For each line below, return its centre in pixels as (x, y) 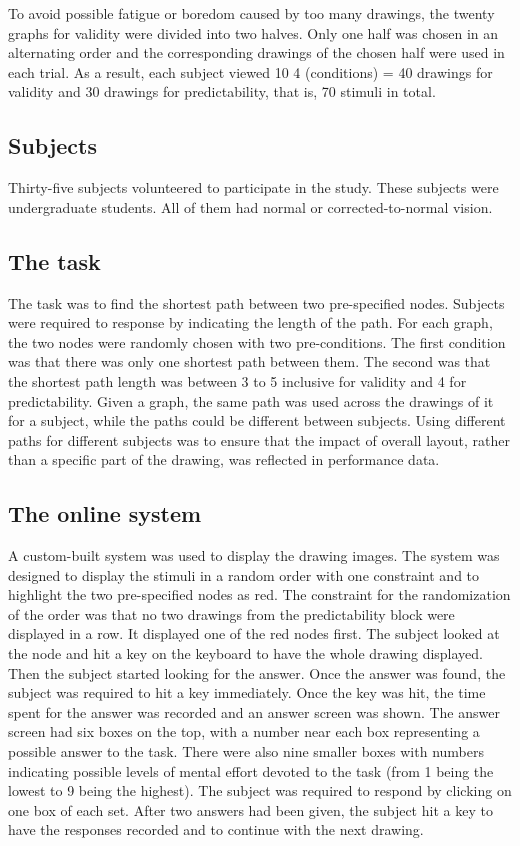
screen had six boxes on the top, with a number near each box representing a (244, 731)
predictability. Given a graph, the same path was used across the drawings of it (251, 400)
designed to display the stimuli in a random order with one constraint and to (244, 574)
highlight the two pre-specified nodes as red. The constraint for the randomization (259, 594)
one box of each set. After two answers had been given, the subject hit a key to (250, 809)
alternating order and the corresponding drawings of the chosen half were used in (256, 52)
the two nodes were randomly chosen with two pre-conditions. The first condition (257, 341)
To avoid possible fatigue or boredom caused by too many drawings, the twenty (251, 13)
